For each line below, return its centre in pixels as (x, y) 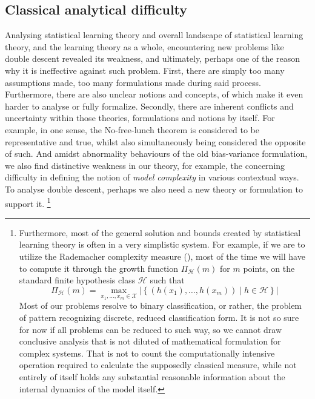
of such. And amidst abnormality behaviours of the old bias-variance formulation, (156, 153)
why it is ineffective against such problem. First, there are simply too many (145, 70)
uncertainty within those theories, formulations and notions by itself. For (140, 118)
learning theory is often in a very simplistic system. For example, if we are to (162, 244)
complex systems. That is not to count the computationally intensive (147, 353)
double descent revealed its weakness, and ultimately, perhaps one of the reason (153, 58)
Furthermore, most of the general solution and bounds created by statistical (160, 232)
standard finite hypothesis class (77, 280)
